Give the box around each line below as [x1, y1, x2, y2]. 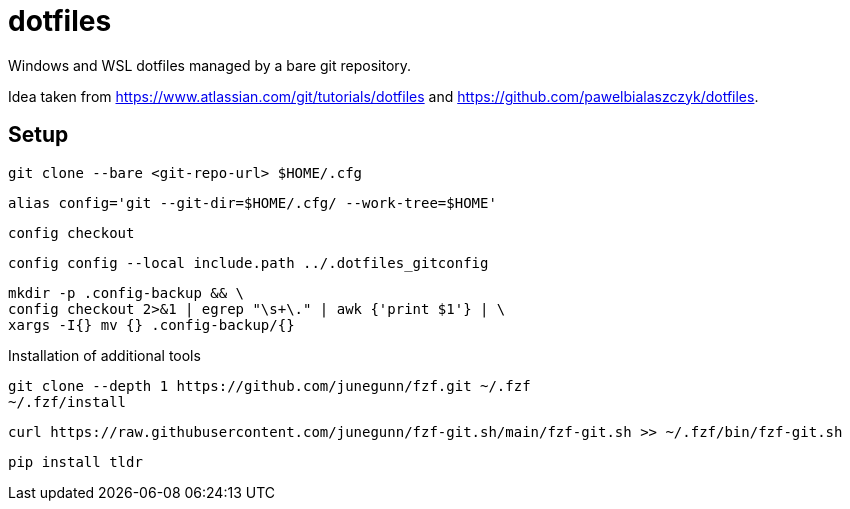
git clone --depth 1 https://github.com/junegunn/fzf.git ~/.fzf [8, 377, 531, 394]
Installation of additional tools [8, 346, 201, 364]
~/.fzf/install [8, 393, 127, 410]
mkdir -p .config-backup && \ [8, 284, 245, 301]
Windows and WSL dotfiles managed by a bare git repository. [8, 56, 412, 74]
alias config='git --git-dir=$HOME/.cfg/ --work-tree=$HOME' [8, 194, 497, 211]
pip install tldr [8, 453, 143, 470]
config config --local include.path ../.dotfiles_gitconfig [8, 254, 489, 271]
